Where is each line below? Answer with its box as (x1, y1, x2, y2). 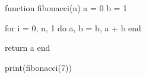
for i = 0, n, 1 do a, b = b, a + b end (5, 21, 141, 34)
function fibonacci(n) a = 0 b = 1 (5, 2, 128, 14)
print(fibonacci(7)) (5, 61, 72, 73)
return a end (5, 41, 50, 54)
